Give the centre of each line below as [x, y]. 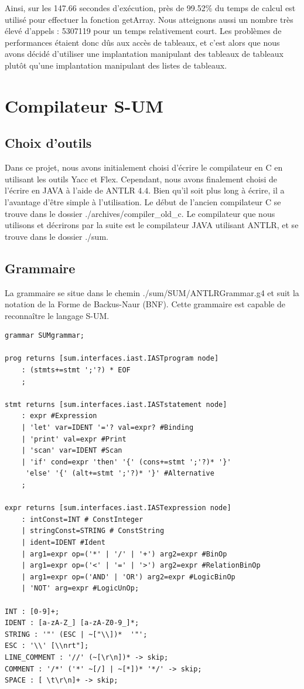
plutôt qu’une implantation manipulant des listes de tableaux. [116, 65]
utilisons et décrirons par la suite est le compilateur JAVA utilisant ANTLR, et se [152, 225]
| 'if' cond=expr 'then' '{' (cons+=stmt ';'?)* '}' [126, 462]
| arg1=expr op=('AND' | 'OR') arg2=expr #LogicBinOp [128, 577]
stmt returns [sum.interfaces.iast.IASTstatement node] [116, 404]
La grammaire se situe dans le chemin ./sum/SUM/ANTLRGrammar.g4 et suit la [152, 292]
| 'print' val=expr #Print [74, 439]
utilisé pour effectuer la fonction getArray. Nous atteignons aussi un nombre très [149, 19]
